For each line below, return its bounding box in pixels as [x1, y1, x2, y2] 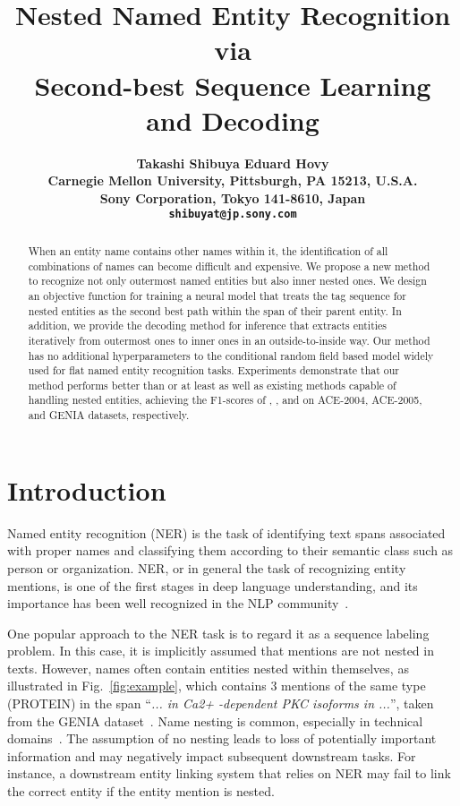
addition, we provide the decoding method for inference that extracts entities [28, 318, 388, 333]
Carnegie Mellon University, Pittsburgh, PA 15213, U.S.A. [47, 171, 418, 190]
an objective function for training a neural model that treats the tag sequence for [28, 287, 406, 303]
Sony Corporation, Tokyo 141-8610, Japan [99, 188, 366, 207]
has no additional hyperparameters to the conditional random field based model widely [28, 347, 434, 363]
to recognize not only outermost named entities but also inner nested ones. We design [28, 273, 427, 288]
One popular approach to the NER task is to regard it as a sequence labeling [7, 623, 430, 642]
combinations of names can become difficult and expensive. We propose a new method [28, 258, 430, 273]
